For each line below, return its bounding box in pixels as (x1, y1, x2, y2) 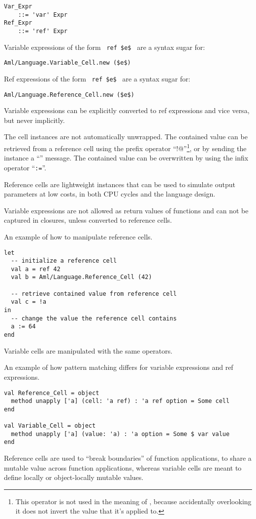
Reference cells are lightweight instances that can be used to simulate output (4, 179, 235, 189)
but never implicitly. (4, 115, 65, 125)
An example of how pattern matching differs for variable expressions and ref (4, 362, 233, 372)
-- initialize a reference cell (11, 257, 117, 265)
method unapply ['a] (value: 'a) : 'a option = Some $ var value (11, 430, 230, 438)
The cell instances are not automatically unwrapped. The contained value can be (4, 131, 248, 142)
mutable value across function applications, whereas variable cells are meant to (4, 462, 242, 473)
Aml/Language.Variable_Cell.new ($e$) (4, 59, 131, 67)
